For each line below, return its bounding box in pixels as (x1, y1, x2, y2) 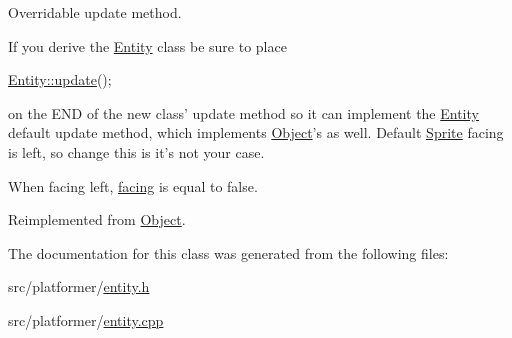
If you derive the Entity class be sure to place (8, 35, 287, 56)
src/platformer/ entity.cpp (8, 309, 164, 330)
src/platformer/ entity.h (8, 276, 150, 297)
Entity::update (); (8, 69, 112, 90)
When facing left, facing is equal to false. (8, 175, 258, 196)
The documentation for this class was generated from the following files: (8, 242, 449, 263)
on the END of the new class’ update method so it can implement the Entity (8, 102, 479, 123)
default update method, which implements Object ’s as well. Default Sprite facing (8, 122, 504, 143)
